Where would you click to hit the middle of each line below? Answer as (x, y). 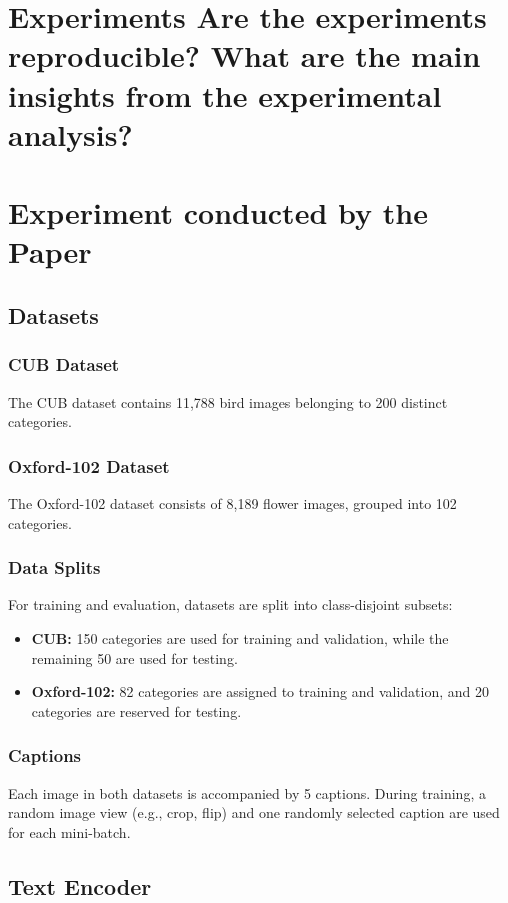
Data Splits (54, 567)
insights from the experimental (225, 94)
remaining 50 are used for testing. (134, 657)
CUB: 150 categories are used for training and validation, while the (240, 637)
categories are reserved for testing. (136, 710)
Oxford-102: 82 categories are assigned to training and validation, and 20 (260, 691)
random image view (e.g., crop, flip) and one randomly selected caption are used (254, 812)
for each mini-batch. (69, 831)
